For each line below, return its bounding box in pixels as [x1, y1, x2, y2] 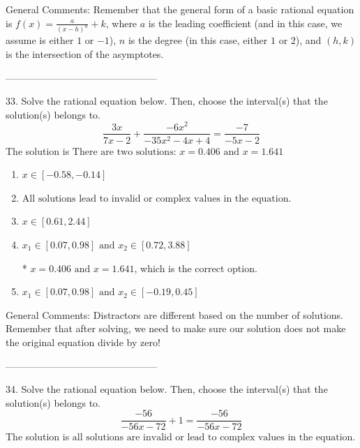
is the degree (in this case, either [128, 33, 268, 47]
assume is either [6, 33, 74, 47]
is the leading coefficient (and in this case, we [148, 15, 343, 30]
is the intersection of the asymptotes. [6, 47, 164, 61]
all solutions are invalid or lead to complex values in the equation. [72, 433, 356, 443]
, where [105, 15, 137, 30]
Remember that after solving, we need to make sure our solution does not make [6, 321, 346, 336]
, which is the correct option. [134, 260, 257, 275]
